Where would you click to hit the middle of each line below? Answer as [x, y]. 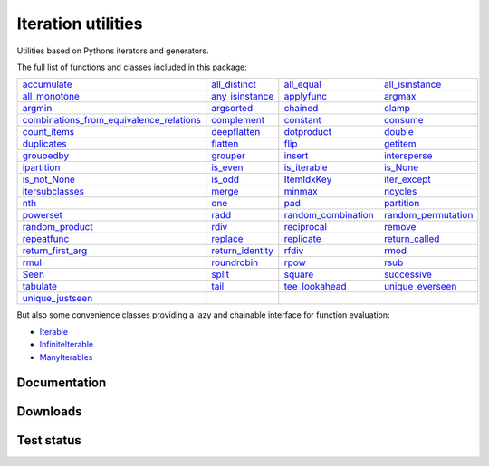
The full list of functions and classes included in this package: [132, 67]
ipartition [41, 167]
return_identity [242, 251]
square [299, 274]
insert [296, 156]
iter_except [407, 179]
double [398, 132]
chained [301, 109]
